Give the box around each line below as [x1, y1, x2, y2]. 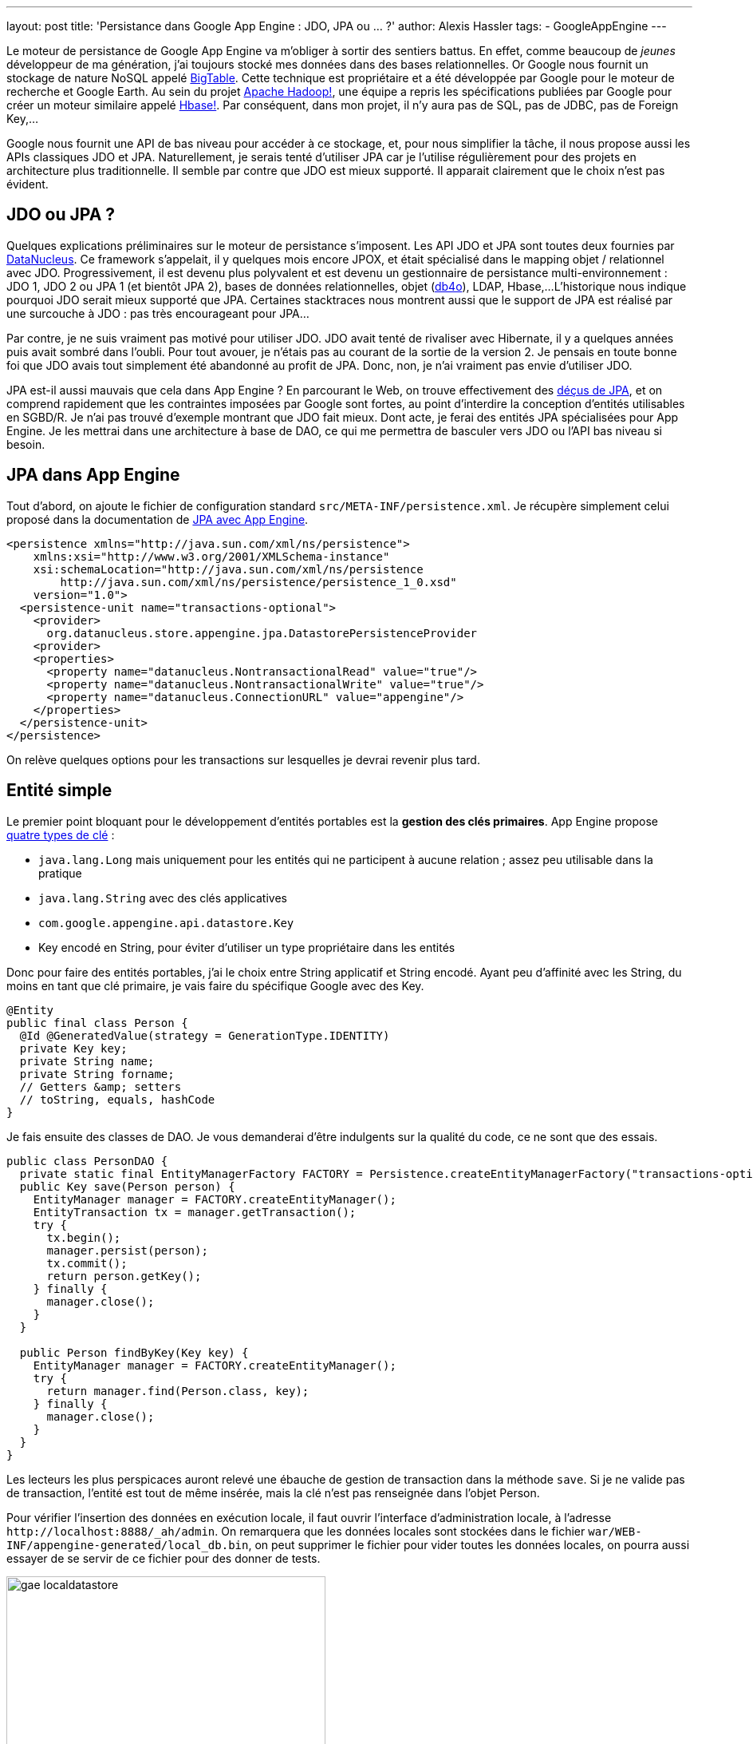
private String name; [19, 1054, 155, 1068]
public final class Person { [6, 1016, 188, 1029]
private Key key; [19, 1041, 128, 1055]
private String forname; [19, 1067, 175, 1080]
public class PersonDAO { [6, 1154, 168, 1167]
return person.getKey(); [46, 1269, 202, 1282]
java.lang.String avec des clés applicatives [38, 890, 287, 905]
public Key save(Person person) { [19, 1179, 235, 1193]
